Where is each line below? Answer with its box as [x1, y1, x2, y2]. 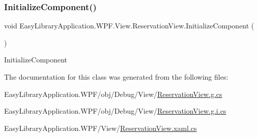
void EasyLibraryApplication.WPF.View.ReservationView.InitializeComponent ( [4, 20, 254, 31]
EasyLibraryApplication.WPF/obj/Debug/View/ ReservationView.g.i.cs [4, 106, 226, 116]
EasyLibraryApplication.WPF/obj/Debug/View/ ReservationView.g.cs [4, 88, 222, 99]
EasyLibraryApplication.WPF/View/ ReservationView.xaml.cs [4, 122, 197, 133]
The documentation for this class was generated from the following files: [4, 72, 228, 82]
